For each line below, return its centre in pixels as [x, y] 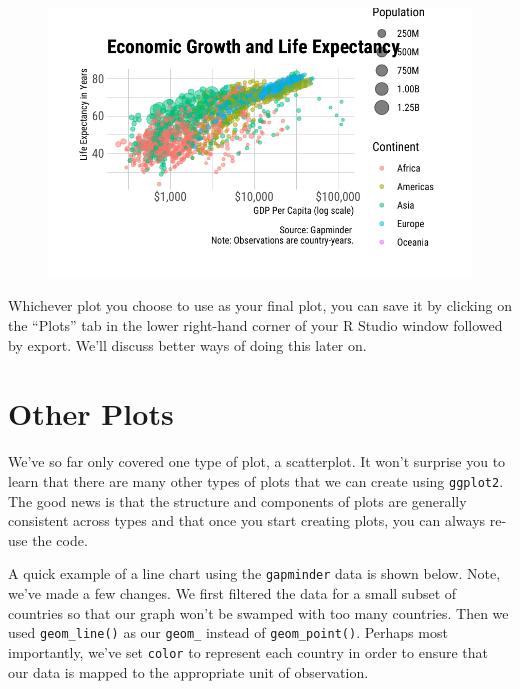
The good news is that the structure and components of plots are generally [237, 500]
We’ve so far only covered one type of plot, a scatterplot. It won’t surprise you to [257, 461]
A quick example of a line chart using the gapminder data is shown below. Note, [254, 573]
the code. [60, 539]
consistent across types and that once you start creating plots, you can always [247, 520]
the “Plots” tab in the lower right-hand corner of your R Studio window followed [255, 325]
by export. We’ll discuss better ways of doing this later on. [187, 344]
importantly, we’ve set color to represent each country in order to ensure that [248, 651]
